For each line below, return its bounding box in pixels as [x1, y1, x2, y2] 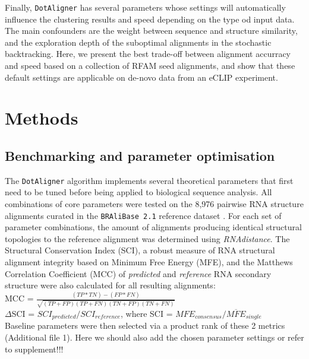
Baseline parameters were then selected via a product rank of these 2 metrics [5, 319, 285, 332]
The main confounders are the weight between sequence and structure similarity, [5, 24, 298, 37]
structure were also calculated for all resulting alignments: [5, 279, 216, 291]
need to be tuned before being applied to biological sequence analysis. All [5, 186, 272, 198]
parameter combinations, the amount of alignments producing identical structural [5, 221, 302, 233]
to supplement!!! [5, 342, 64, 355]
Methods [5, 106, 78, 130]
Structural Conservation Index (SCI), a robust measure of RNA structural [5, 244, 275, 256]
